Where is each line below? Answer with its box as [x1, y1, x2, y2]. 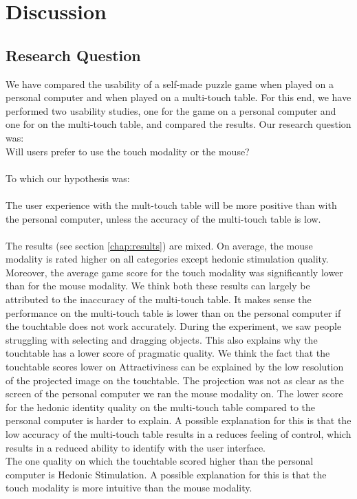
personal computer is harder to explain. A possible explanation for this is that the [6, 413, 351, 428]
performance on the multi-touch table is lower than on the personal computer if [6, 305, 341, 320]
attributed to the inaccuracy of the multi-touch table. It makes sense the [6, 292, 312, 307]
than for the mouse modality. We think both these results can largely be [6, 278, 310, 293]
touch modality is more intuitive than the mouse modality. [6, 480, 252, 495]
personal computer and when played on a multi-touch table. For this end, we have [6, 90, 351, 104]
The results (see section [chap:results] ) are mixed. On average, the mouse [6, 238, 313, 252]
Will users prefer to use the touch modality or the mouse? [6, 144, 250, 158]
